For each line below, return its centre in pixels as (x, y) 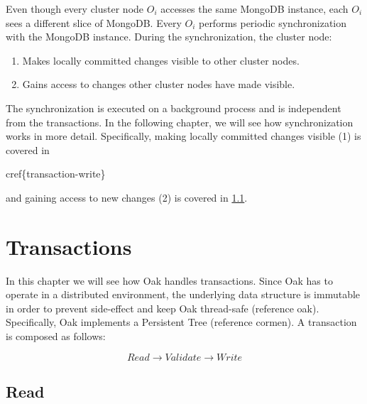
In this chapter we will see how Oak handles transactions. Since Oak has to (169, 280)
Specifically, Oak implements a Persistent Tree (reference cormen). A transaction (181, 322)
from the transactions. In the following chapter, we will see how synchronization (180, 122)
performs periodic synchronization (273, 22)
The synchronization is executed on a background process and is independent (174, 108)
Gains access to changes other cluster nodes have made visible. (159, 84)
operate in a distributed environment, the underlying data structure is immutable (183, 294)
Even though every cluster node (75, 9)
